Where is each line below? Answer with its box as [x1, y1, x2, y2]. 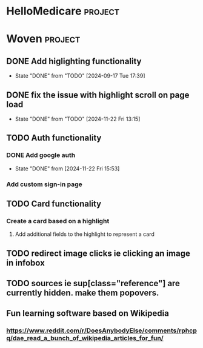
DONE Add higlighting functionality [6, 56, 142, 66]
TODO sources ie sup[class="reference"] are [6, 278, 181, 289]
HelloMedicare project [6, 4, 120, 18]
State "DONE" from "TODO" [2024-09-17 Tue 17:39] [15, 72, 145, 79]
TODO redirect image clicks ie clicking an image [6, 248, 191, 258]
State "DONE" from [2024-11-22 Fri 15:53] [15, 165, 120, 172]
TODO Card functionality [6, 199, 102, 209]
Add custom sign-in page [6, 180, 83, 189]
